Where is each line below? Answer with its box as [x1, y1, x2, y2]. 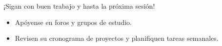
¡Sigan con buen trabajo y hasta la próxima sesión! [3, 1, 155, 11]
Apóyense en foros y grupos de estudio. [15, 17, 132, 27]
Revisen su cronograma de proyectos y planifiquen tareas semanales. [15, 33, 219, 43]
